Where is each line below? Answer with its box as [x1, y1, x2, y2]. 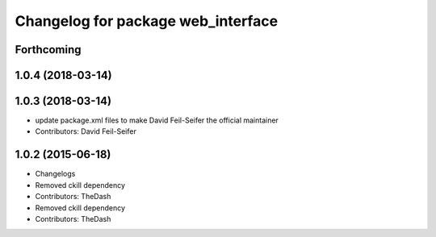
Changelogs [35, 169, 76, 179]
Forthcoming [15, 43, 82, 56]
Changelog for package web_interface [15, 12, 279, 30]
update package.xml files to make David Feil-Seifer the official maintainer [35, 115, 279, 125]
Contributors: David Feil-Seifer [35, 127, 136, 136]
